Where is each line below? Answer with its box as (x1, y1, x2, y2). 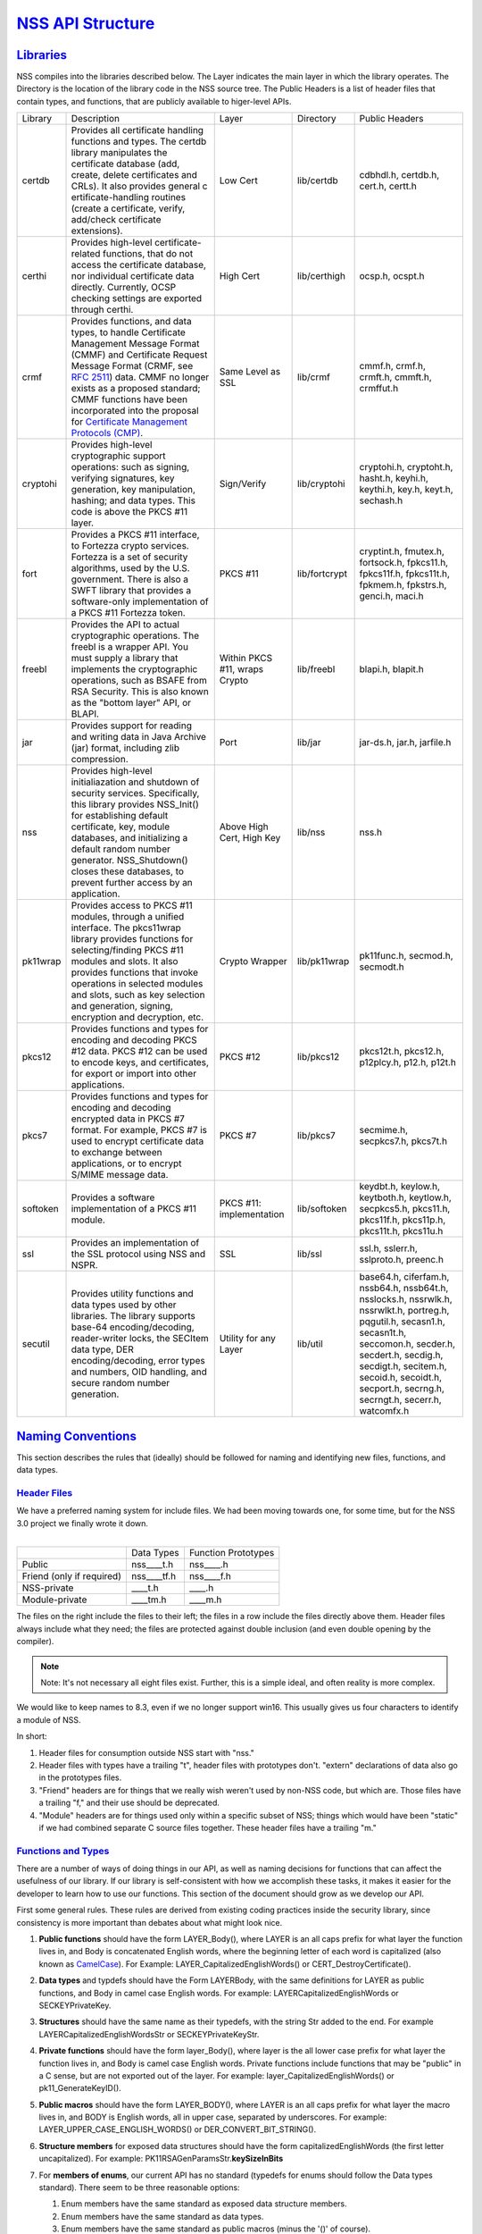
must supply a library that (71, 652, 179, 665)
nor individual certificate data (71, 270, 195, 282)
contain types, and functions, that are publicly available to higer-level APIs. (16, 96, 292, 106)
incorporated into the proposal (71, 405, 200, 417)
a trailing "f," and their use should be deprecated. (38, 1797, 220, 1809)
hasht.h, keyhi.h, (359, 472, 428, 484)
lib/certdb (296, 174, 338, 187)
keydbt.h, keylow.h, (359, 1180, 441, 1193)
